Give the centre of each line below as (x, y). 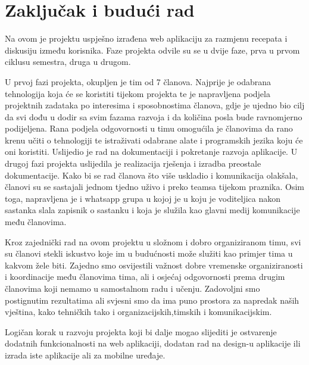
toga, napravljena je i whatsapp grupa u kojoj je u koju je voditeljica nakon (143, 198)
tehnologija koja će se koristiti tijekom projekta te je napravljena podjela (138, 93)
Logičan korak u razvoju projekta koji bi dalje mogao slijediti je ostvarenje (141, 331)
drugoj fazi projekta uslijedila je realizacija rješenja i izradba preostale (133, 163)
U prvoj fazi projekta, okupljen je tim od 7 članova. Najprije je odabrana (138, 81)
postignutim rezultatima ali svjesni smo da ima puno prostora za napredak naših (152, 300)
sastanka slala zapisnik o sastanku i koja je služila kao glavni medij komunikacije (152, 210)
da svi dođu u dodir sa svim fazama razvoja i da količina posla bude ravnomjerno (154, 116)
